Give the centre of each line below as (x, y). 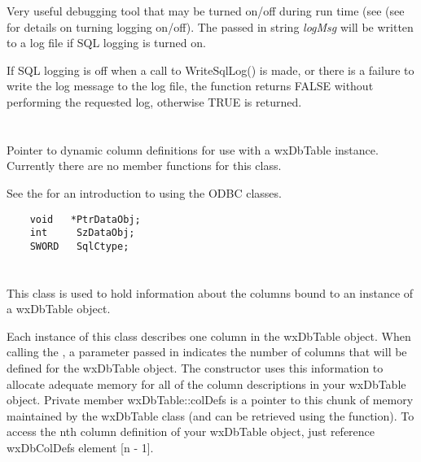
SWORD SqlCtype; (79, 246)
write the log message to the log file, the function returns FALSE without (190, 86)
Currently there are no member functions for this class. (144, 166)
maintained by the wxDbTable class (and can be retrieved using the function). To (210, 415)
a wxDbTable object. (59, 309)
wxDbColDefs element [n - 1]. (80, 448)
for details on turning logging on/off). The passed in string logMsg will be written (210, 26)
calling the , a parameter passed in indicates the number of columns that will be (207, 352)
